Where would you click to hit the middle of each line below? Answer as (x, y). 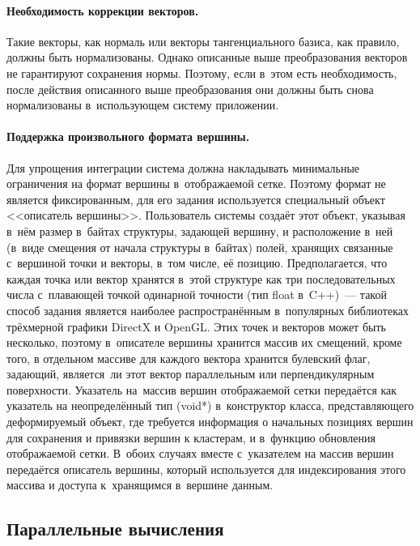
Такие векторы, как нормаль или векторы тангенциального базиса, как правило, (203, 41)
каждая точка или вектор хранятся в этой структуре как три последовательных (201, 278)
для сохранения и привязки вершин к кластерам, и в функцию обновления (191, 437)
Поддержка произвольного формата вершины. (128, 136)
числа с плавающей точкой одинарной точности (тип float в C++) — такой (197, 294)
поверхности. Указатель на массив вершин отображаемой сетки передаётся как (202, 389)
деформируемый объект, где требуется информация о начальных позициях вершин (210, 422)
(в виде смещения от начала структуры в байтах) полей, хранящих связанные (200, 247)
